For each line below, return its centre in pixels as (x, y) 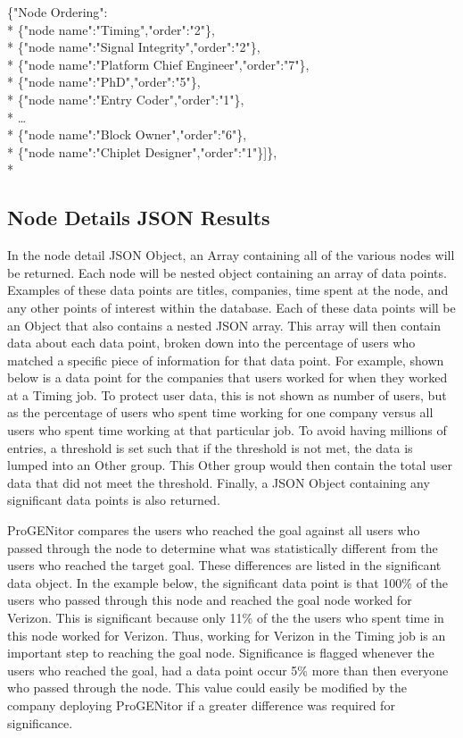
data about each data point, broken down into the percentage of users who (211, 343)
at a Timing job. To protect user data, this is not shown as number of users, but (227, 394)
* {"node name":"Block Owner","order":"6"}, (127, 134)
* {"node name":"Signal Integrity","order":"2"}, (134, 47)
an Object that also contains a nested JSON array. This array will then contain (224, 325)
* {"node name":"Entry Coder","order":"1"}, (126, 99)
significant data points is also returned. (114, 500)
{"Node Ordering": (58, 12)
